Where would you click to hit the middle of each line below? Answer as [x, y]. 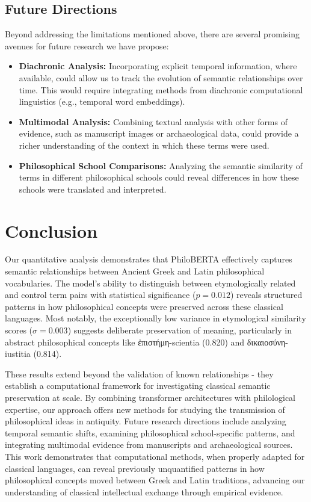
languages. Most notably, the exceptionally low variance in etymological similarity [155, 318]
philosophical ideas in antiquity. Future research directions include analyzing [146, 421]
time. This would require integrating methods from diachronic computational [161, 89]
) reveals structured [266, 295]
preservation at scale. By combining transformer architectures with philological [150, 397]
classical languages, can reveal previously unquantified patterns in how [135, 468]
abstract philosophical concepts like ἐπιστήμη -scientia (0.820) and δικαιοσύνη [145, 342]
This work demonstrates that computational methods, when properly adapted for [155, 456]
